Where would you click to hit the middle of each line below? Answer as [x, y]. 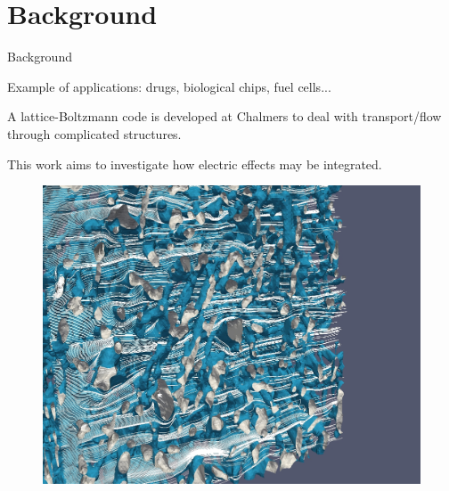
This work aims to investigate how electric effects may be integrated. [195, 164]
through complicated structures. [94, 133]
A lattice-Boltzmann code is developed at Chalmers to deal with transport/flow [224, 116]
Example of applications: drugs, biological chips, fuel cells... [169, 86]
